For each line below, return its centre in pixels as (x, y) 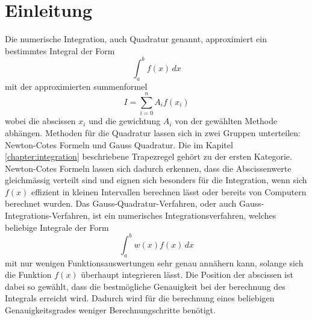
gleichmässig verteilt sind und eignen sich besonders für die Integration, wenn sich (156, 180)
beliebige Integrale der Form (57, 227)
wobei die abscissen (40, 121)
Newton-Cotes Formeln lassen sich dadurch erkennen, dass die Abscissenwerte (148, 168)
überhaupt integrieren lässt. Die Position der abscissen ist (187, 275)
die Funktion (28, 275)
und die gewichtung (125, 121)
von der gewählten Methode (226, 121)
